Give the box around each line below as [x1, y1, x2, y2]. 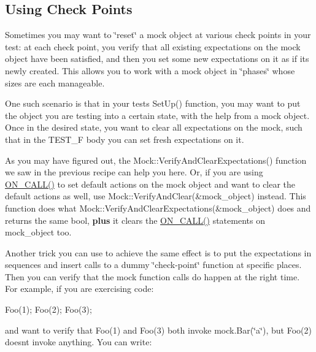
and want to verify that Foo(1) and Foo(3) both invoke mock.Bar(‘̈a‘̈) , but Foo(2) [5, 323, 312, 336]
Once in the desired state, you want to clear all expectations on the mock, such [5, 121, 303, 134]
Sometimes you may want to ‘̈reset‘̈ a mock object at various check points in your [5, 28, 311, 41]
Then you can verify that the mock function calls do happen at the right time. [5, 270, 300, 283]
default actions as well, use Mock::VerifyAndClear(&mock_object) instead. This [5, 189, 306, 202]
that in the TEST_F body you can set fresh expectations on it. [5, 132, 244, 145]
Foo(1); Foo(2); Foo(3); [5, 303, 92, 316]
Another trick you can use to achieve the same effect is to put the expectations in [5, 246, 312, 259]
